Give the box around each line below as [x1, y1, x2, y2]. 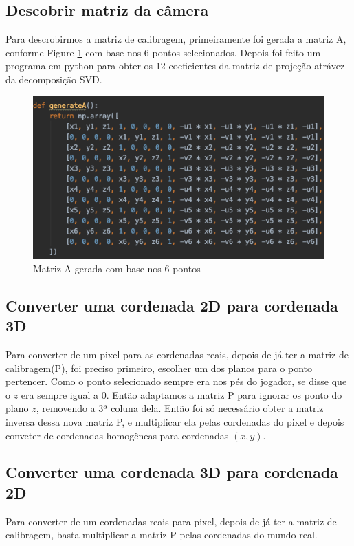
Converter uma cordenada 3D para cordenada [5, 461, 338, 483]
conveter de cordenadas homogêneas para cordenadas [5, 428, 229, 442]
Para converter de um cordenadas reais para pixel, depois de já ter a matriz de [5, 514, 337, 528]
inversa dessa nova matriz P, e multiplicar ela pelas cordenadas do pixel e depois [5, 414, 344, 428]
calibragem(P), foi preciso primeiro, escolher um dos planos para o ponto [5, 360, 313, 375]
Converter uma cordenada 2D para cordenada [5, 294, 338, 316]
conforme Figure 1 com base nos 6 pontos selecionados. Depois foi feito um [5, 45, 321, 59]
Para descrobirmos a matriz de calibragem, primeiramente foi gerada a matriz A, [5, 32, 346, 46]
